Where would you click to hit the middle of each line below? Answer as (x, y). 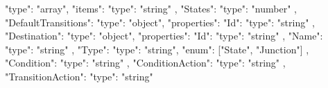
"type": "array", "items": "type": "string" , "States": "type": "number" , (151, 8)
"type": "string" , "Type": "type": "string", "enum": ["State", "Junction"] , (157, 49)
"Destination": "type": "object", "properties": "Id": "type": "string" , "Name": (164, 36)
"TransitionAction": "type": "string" (79, 76)
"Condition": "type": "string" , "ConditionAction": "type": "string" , (145, 63)
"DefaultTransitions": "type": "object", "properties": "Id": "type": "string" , (160, 22)
